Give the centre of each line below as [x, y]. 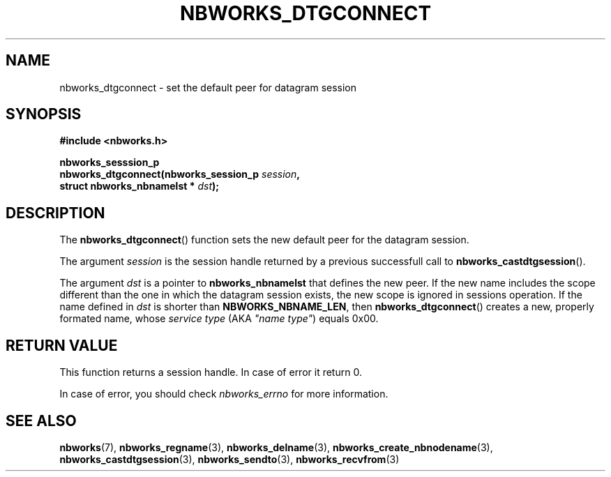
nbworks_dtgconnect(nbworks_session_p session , [180, 174]
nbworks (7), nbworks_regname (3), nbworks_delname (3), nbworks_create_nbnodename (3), [276, 447]
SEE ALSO [41, 421]
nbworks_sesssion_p [110, 162]
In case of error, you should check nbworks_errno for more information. [224, 394]
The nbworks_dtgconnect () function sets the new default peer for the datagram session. [264, 240]
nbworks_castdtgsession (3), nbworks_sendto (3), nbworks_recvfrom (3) [229, 459]
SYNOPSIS [44, 114]
